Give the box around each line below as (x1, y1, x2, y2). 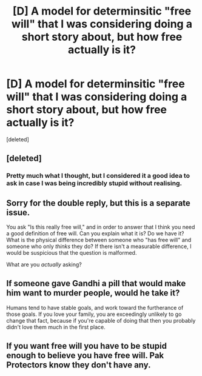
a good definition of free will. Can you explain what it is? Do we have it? (6, 230, 184, 237)
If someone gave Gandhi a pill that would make (6, 278, 186, 289)
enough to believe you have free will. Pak (6, 351, 164, 361)
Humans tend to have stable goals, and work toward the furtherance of (6, 304, 184, 311)
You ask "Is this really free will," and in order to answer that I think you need (6, 223, 195, 231)
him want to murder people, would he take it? (6, 288, 180, 298)
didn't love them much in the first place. (6, 323, 106, 331)
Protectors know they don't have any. (6, 360, 151, 371)
